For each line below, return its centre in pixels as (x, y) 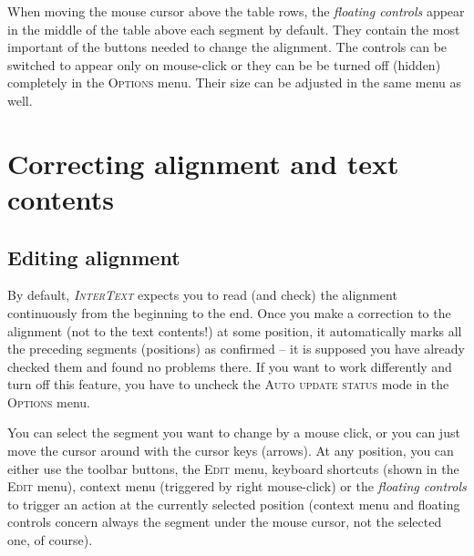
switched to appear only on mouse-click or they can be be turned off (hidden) (224, 64)
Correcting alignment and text (203, 163)
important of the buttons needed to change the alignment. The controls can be (227, 47)
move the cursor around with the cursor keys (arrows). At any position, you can (231, 451)
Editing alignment (94, 257)
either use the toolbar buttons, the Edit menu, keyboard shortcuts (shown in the (233, 468)
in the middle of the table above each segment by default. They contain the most (234, 29)
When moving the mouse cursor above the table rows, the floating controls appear (236, 11)
